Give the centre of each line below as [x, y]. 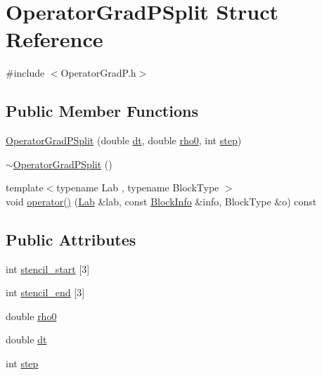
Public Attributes [71, 239]
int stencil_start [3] [48, 268]
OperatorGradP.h [98, 73]
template [25, 187]
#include [25, 73]
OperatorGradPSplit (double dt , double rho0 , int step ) [124, 140]
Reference [54, 39]
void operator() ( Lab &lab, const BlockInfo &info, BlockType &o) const [161, 201]
